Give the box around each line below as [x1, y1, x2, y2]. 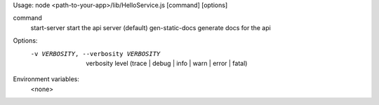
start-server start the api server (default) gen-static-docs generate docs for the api [30, 23, 272, 31]
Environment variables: [13, 75, 80, 83]
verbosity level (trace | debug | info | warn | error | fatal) [86, 59, 248, 67]
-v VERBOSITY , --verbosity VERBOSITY [30, 50, 161, 57]
